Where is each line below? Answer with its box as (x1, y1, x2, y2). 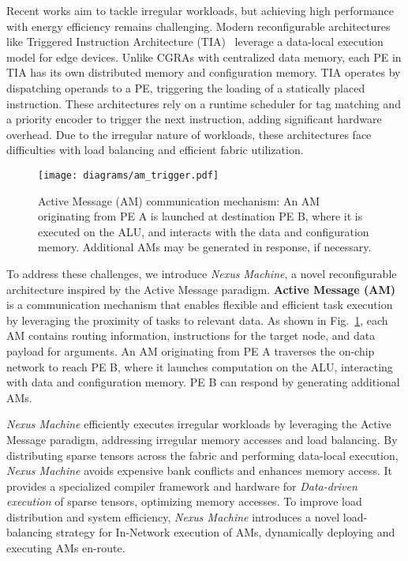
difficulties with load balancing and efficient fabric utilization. (6, 141, 304, 158)
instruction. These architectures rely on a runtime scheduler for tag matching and (6, 95, 401, 111)
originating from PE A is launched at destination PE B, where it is (38, 208, 363, 224)
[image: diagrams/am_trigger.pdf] (38, 169, 219, 181)
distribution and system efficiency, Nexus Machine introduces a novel (6, 508, 340, 525)
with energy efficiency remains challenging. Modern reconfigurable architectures (6, 17, 391, 34)
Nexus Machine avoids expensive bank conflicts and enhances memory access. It (6, 462, 393, 479)
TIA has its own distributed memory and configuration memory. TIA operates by (6, 64, 401, 81)
